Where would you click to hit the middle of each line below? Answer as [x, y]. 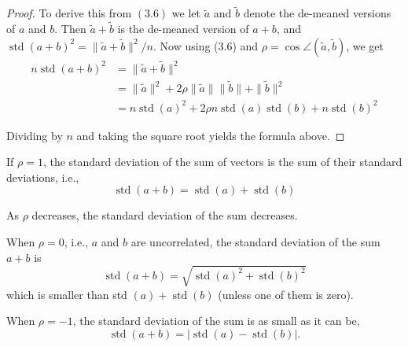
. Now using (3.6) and [206, 45]
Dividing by [35, 135]
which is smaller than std [67, 294]
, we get [365, 45]
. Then [70, 29]
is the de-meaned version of [183, 29]
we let [186, 13]
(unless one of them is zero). [286, 294]
